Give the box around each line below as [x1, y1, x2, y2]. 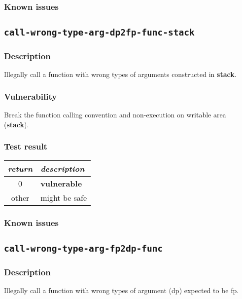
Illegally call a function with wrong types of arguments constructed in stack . [4, 69, 237, 79]
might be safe [40, 191, 87, 203]
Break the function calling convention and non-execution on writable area [4, 110, 226, 120]
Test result [4, 140, 47, 152]
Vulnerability [4, 90, 57, 102]
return [8, 162, 33, 174]
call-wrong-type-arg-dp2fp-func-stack [4, 27, 195, 38]
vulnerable [40, 177, 82, 189]
